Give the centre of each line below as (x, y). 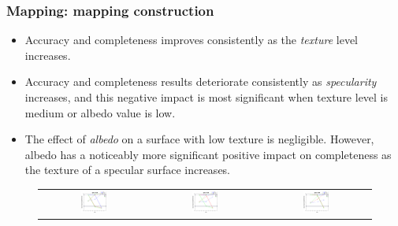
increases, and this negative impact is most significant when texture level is (206, 97)
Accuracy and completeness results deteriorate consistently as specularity (201, 82)
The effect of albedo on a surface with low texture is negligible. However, (199, 139)
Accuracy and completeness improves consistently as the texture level (191, 40)
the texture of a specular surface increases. (128, 170)
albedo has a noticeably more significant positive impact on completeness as (208, 154)
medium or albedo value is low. (100, 112)
